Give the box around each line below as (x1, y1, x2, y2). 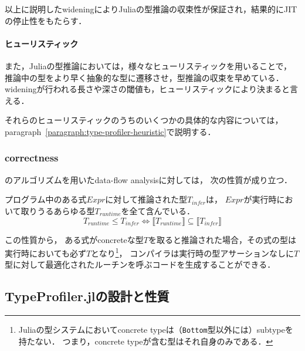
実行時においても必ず (5, 247, 86, 259)
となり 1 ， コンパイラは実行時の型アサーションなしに (91, 245, 294, 259)
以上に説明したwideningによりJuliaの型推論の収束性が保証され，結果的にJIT (5, 3, 297, 15)
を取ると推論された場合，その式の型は (148, 233, 297, 245)
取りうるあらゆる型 (21, 204, 95, 217)
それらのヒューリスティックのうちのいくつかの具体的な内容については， (5, 114, 283, 126)
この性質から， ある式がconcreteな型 (5, 233, 144, 245)
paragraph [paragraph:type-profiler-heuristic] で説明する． (5, 125, 216, 137)
